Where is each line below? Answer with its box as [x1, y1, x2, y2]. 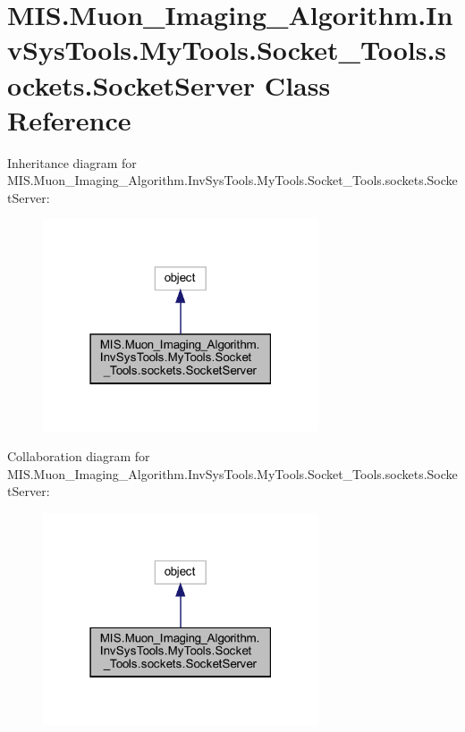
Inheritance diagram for [7, 153, 137, 172]
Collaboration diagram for [7, 447, 150, 466]
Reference [7, 101, 131, 138]
